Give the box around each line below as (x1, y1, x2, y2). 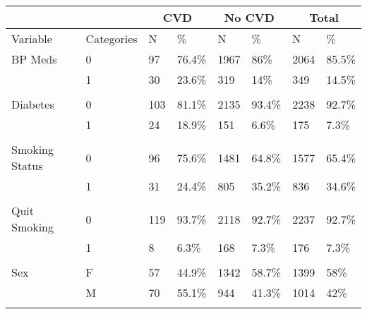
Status (11, 157, 43, 174)
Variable (11, 30, 52, 47)
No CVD (224, 9, 275, 25)
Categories (85, 30, 138, 47)
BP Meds (11, 51, 57, 67)
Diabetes (11, 96, 54, 112)
